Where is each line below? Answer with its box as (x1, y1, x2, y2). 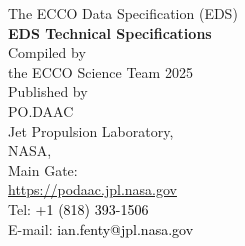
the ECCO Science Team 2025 (8, 61, 193, 82)
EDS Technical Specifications (8, 22, 212, 43)
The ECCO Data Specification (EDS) (8, 3, 238, 23)
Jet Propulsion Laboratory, (8, 120, 174, 141)
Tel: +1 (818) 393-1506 (8, 198, 149, 219)
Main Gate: (8, 159, 78, 180)
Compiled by (8, 42, 86, 63)
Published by (8, 81, 88, 102)
